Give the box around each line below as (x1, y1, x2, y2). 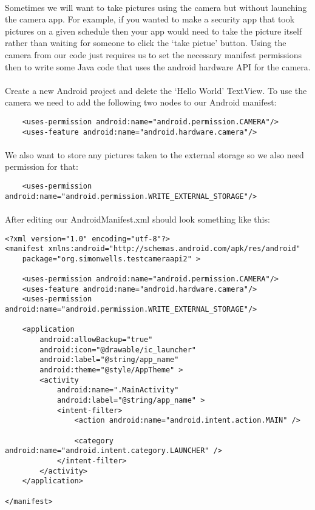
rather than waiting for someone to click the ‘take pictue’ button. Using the (5, 36, 286, 49)
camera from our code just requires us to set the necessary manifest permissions (5, 48, 302, 61)
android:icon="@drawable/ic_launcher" (39, 345, 196, 354)
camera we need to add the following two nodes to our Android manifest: (5, 96, 277, 109)
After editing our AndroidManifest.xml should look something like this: (5, 212, 270, 225)
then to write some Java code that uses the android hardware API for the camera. (5, 60, 311, 73)
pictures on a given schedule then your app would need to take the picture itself (5, 24, 302, 37)
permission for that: (5, 160, 78, 173)
